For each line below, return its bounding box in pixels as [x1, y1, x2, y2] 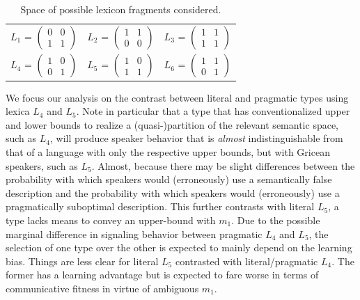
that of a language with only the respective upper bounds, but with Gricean [6, 144, 330, 159]
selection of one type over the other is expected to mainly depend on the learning [6, 240, 352, 255]
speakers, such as [6, 158, 78, 173]
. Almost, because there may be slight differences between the [91, 158, 355, 173]
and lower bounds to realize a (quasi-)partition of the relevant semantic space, [6, 117, 339, 132]
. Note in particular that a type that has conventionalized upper [76, 104, 350, 118]
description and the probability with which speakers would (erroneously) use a [6, 185, 340, 200]
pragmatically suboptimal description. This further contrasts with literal [6, 199, 315, 214]
